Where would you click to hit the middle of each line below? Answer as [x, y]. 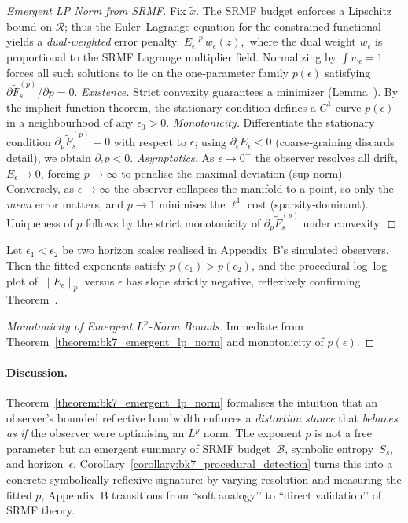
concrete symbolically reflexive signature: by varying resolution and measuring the [204, 479]
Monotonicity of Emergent [70, 325]
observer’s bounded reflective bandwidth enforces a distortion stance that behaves [202, 417]
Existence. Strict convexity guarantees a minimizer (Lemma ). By [240, 92]
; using [210, 141]
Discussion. [37, 372]
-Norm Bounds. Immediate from [226, 325]
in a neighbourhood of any [70, 122]
